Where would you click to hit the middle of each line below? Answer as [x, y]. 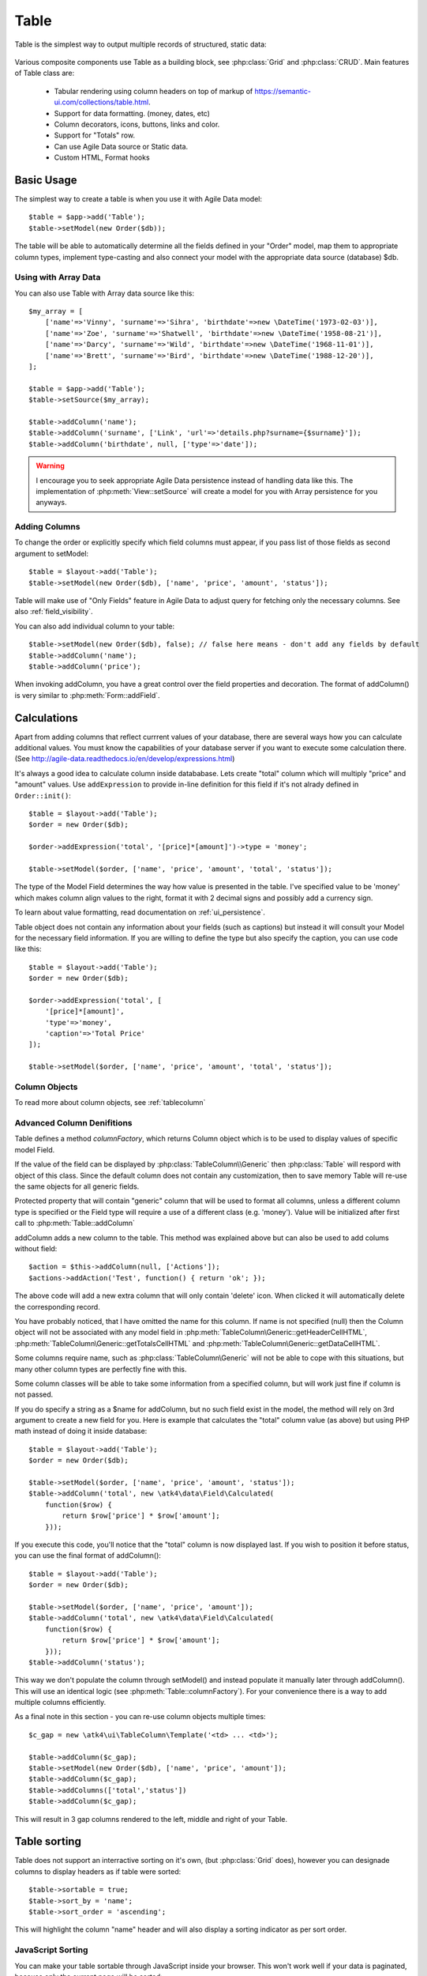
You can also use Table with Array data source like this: [105, 293]
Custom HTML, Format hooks [102, 157]
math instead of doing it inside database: [81, 1431]
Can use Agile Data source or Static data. [121, 146]
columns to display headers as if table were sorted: [98, 1871]
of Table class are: [45, 73]
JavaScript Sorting [51, 1950]
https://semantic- [283, 91]
